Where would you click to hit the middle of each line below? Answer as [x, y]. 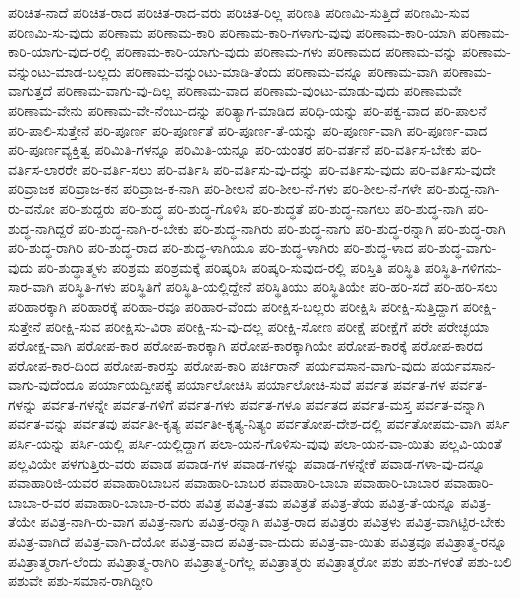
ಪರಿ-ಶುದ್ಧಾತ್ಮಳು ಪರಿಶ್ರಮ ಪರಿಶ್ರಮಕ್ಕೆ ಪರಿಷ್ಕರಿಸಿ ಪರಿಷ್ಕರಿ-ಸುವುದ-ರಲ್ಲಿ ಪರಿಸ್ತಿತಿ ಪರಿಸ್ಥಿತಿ [229, 266]
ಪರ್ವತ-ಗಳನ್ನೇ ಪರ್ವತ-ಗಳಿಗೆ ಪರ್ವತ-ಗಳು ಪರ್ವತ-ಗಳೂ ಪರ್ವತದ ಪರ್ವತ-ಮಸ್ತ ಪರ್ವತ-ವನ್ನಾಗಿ [263, 403]
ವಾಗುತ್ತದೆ [30, 90]
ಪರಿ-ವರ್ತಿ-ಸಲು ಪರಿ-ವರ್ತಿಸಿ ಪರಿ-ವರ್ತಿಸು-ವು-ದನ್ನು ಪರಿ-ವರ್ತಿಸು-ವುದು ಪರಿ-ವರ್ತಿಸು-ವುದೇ [288, 168]
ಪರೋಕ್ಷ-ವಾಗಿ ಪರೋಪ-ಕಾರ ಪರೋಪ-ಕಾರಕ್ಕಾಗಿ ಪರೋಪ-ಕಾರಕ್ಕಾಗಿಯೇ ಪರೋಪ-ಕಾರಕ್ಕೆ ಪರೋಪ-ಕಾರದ [245, 345]
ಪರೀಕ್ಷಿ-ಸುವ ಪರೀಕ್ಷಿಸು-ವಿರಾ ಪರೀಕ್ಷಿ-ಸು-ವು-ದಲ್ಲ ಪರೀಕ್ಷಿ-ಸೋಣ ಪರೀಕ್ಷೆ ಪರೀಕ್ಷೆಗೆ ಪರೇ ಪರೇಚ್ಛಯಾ [267, 325]
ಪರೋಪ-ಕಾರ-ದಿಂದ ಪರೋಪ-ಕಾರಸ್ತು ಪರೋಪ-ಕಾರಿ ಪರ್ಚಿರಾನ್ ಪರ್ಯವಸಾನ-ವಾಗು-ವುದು [217, 364]
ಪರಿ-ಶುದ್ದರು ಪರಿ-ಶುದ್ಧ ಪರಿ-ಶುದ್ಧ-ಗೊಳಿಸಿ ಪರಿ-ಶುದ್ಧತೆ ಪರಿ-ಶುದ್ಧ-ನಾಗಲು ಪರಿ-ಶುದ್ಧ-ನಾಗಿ [261, 207]
